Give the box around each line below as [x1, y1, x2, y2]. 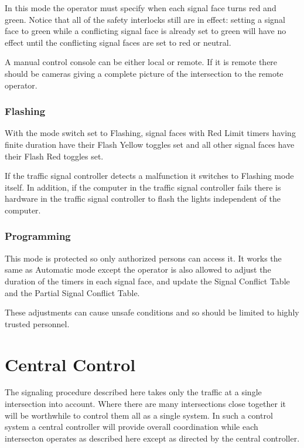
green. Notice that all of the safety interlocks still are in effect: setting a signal [5, 13, 285, 25]
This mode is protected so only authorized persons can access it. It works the [5, 252, 282, 264]
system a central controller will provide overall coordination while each [5, 420, 258, 433]
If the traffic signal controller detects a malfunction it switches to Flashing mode [5, 169, 294, 182]
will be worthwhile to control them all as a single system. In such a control [5, 409, 273, 421]
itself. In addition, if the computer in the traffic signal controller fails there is [5, 181, 281, 193]
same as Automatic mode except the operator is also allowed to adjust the [5, 263, 271, 276]
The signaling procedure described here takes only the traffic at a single [5, 386, 262, 398]
